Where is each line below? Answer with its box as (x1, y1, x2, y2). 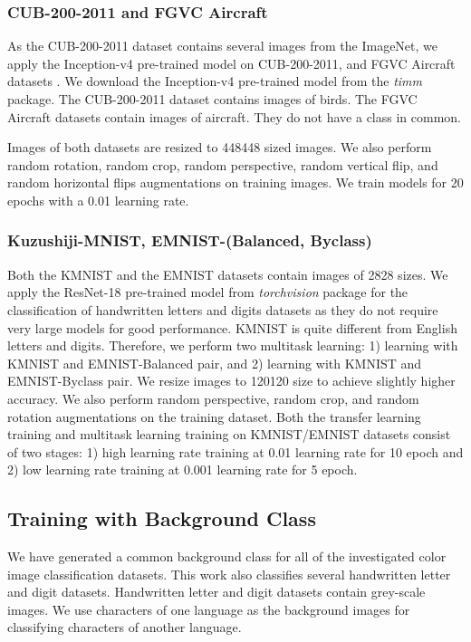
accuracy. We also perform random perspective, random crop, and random (7, 388, 419, 407)
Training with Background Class (7, 504, 316, 532)
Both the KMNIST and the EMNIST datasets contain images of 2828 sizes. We (7, 264, 448, 283)
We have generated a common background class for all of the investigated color (7, 547, 447, 566)
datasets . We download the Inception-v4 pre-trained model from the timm (7, 72, 422, 91)
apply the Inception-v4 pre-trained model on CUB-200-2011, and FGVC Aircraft (7, 53, 456, 72)
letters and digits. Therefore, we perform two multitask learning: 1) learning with (7, 336, 458, 355)
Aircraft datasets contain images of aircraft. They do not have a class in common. (7, 107, 462, 126)
